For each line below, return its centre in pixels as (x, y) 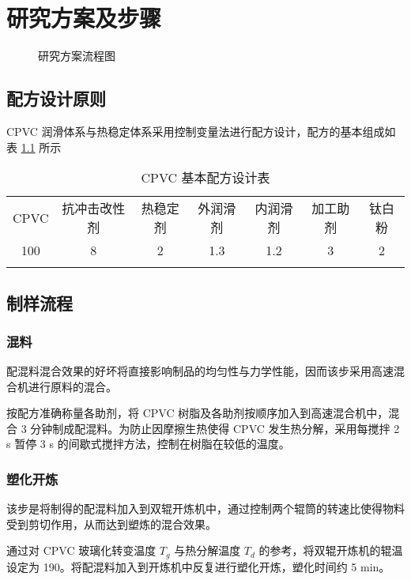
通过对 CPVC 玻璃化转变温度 (81, 550)
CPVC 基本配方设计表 (205, 178)
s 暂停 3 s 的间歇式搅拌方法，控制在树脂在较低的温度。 (148, 444)
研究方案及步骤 (84, 18)
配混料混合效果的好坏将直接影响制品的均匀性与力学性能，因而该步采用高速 (200, 371)
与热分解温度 (207, 550)
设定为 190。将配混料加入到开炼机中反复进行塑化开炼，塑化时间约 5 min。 (198, 566)
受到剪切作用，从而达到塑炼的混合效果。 (111, 524)
